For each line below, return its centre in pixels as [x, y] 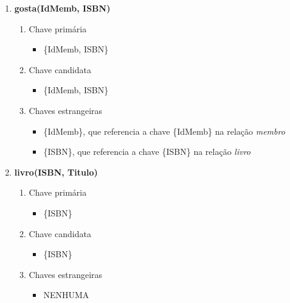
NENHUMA [66, 295]
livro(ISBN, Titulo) [56, 172]
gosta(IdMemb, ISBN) [62, 8]
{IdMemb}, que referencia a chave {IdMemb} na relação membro [164, 131]
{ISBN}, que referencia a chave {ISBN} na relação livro [147, 151]
